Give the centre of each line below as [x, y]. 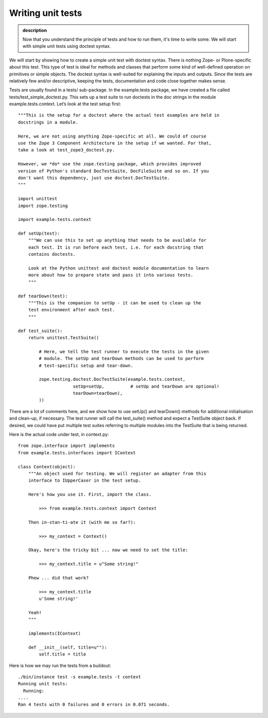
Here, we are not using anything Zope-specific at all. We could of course [112, 136]
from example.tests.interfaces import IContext [77, 453]
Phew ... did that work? [58, 578]
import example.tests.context [55, 219]
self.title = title [63, 654]
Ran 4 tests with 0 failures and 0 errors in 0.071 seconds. [94, 705]
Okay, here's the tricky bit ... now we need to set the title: [108, 550]
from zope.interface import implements [67, 446]
